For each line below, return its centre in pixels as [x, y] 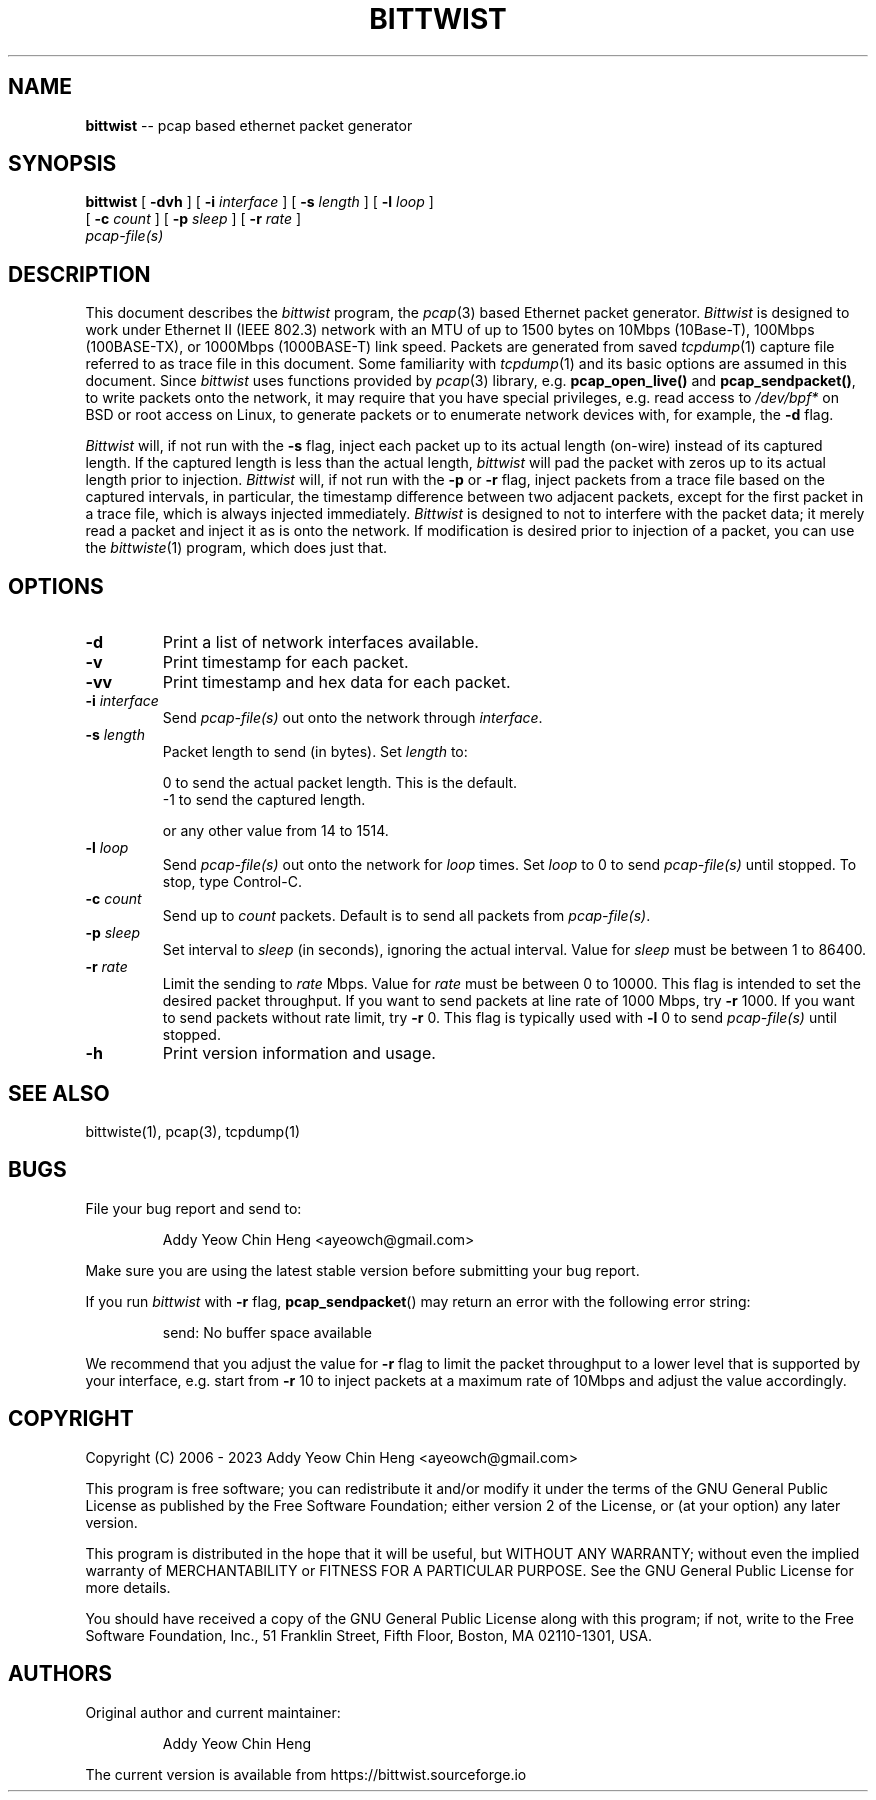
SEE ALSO [59, 1093]
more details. [128, 1587]
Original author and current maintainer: [213, 1712]
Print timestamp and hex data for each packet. [336, 682]
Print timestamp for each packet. [285, 662]
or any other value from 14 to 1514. [275, 831]
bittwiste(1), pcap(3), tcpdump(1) [193, 1131]
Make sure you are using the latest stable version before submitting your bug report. [362, 1270]
